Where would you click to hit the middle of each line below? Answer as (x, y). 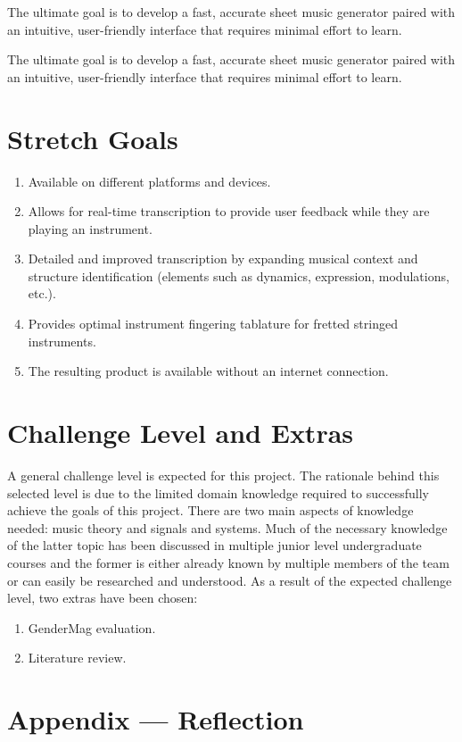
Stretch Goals (93, 138)
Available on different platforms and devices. (149, 181)
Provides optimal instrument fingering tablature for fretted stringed (213, 324)
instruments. (62, 341)
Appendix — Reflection (156, 719)
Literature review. (77, 658)
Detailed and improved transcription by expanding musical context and (223, 258)
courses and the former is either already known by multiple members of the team (228, 562)
